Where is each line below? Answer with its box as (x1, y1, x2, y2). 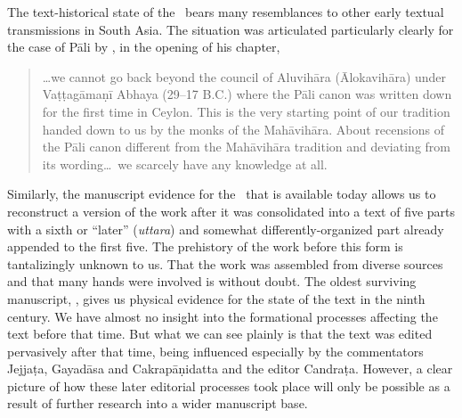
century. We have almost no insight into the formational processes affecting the (7, 307, 438, 325)
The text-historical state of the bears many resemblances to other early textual (7, 3, 444, 20)
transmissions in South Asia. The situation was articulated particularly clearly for (7, 20, 454, 38)
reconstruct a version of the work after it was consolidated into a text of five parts (7, 201, 456, 220)
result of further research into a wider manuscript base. (7, 394, 308, 413)
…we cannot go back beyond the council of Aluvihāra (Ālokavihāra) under (42, 67, 447, 86)
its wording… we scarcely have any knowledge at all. (42, 154, 328, 173)
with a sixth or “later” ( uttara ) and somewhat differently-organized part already (7, 219, 444, 238)
